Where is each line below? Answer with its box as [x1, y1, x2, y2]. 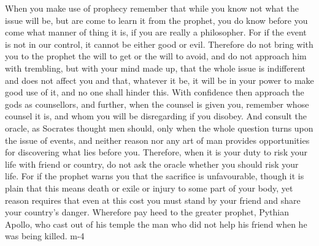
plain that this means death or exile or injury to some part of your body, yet [5, 181, 293, 194]
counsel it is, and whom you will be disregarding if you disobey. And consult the [5, 110, 307, 122]
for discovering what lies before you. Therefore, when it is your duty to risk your [5, 146, 307, 158]
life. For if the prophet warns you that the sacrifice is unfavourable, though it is [5, 170, 304, 182]
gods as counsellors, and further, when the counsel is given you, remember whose [5, 97, 309, 110]
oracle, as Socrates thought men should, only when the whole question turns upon [5, 121, 313, 134]
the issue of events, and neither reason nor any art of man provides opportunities [5, 133, 310, 146]
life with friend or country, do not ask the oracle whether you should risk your [5, 157, 299, 170]
